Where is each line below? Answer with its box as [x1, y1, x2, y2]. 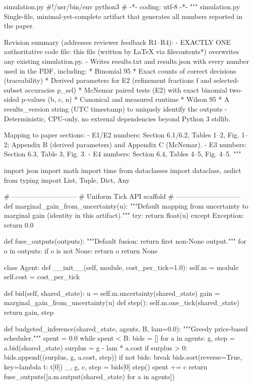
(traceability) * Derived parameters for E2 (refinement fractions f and [4, 75, 212, 85]
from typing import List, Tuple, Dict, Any [4, 174, 130, 185]
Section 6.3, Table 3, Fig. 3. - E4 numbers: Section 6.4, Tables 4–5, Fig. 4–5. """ [4, 149, 241, 159]
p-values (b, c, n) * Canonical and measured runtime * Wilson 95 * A [21, 94, 230, 104]
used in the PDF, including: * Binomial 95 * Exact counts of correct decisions [4, 65, 236, 76]
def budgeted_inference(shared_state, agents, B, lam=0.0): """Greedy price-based [4, 323, 248, 333]
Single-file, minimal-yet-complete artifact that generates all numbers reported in [4, 11, 242, 21]
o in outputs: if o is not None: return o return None [4, 246, 158, 256]
